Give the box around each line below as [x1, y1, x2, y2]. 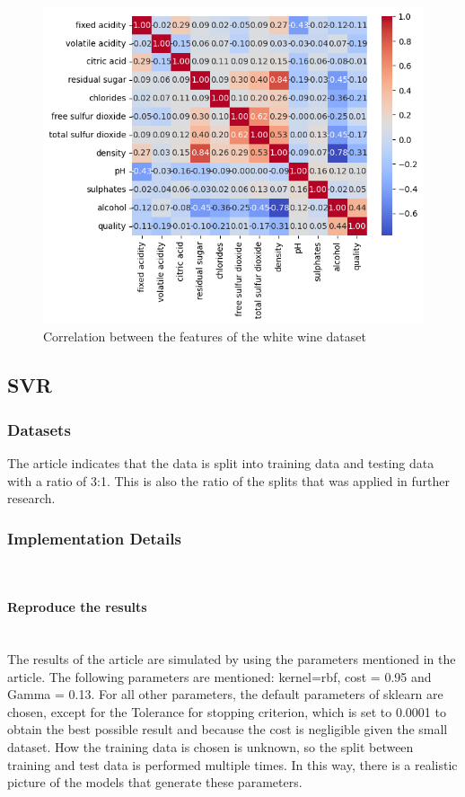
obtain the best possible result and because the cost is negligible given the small [7, 720, 448, 739]
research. [7, 489, 56, 508]
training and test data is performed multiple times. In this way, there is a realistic [7, 755, 458, 774]
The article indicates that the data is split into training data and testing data [7, 453, 434, 472]
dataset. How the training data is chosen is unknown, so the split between [7, 737, 414, 756]
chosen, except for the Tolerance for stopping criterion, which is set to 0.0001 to [7, 702, 446, 721]
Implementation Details [7, 527, 181, 549]
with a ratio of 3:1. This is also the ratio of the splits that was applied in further [7, 471, 450, 490]
